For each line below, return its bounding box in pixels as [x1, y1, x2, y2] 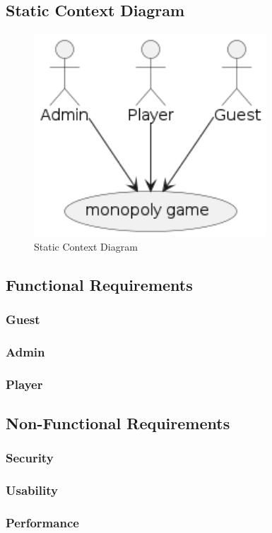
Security [6, 449, 54, 467]
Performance [6, 514, 79, 532]
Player [6, 375, 43, 393]
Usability [6, 481, 58, 499]
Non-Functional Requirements [6, 412, 230, 434]
